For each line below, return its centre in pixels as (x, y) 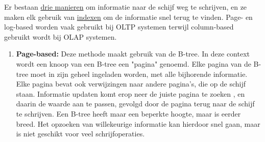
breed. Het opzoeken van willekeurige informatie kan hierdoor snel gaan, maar (138, 123)
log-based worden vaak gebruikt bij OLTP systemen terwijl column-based (119, 27)
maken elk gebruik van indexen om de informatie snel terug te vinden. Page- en (128, 17)
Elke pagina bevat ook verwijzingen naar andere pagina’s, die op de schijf (131, 84)
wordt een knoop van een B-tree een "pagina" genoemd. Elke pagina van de (134, 63)
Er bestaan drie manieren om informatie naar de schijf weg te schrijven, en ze (126, 7)
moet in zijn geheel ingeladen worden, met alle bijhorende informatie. (139, 74)
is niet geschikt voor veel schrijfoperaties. (80, 134)
